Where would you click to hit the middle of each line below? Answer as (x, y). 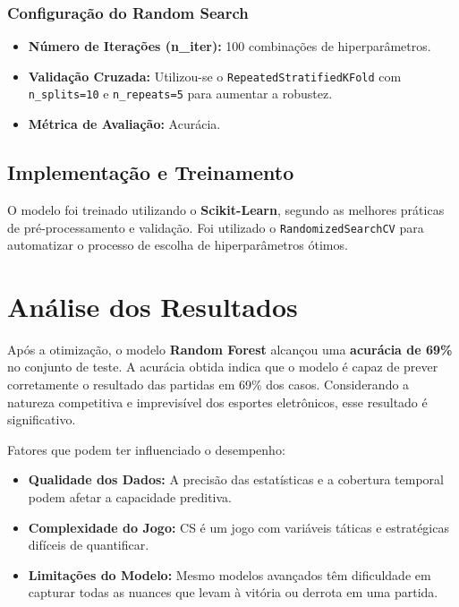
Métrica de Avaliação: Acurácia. (124, 124)
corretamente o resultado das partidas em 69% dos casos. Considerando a (208, 385)
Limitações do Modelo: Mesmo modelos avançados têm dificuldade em (229, 574)
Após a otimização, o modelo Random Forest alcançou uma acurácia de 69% (230, 349)
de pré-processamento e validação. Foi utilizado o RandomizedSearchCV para (216, 227)
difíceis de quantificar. (89, 545)
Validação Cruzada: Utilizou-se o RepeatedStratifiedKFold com (215, 76)
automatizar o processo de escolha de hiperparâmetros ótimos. (178, 245)
